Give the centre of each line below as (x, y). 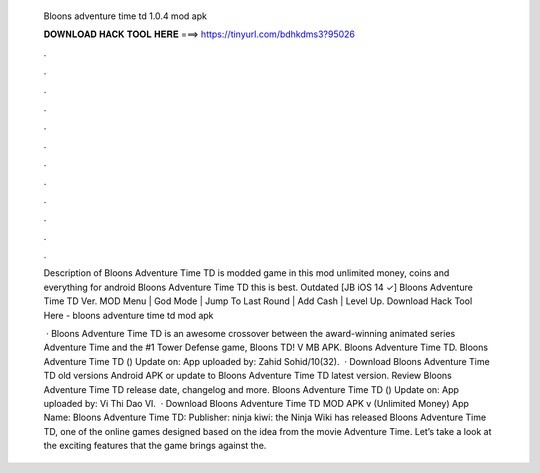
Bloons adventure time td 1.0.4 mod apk (125, 16)
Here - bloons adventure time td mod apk (128, 315)
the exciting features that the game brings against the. (155, 446)
